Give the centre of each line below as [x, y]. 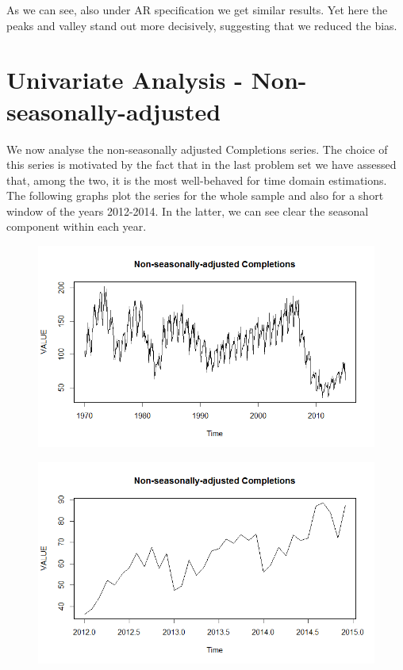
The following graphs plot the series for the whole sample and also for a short [195, 195]
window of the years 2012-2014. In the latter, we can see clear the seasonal [188, 211]
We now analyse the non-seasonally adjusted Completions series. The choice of [197, 149]
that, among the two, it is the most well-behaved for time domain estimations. [197, 180]
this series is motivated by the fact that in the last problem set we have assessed [201, 165]
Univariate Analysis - [125, 80]
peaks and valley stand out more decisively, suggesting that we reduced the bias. [202, 25]
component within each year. [77, 226]
